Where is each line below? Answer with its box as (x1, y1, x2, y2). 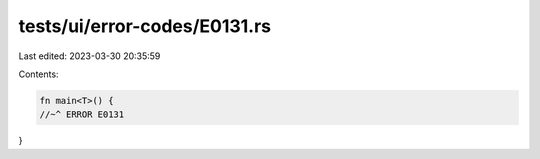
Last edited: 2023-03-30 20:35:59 (18, 50, 161, 62)
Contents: (18, 68, 59, 80)
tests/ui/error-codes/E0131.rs (18, 15, 272, 37)
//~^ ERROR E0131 (39, 109, 125, 120)
